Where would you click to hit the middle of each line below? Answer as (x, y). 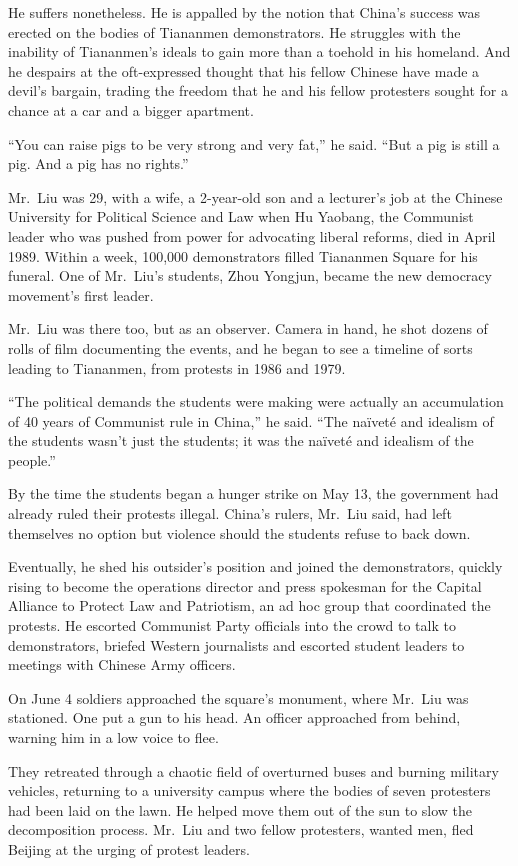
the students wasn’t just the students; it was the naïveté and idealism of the (241, 440)
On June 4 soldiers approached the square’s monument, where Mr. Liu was (238, 697)
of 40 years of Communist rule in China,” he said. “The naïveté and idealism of (251, 420)
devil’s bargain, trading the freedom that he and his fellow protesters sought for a (258, 90)
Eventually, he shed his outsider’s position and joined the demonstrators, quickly (255, 566)
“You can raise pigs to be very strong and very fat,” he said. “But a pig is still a (254, 143)
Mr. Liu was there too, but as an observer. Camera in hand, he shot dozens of (248, 328)
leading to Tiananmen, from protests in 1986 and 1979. (177, 367)
